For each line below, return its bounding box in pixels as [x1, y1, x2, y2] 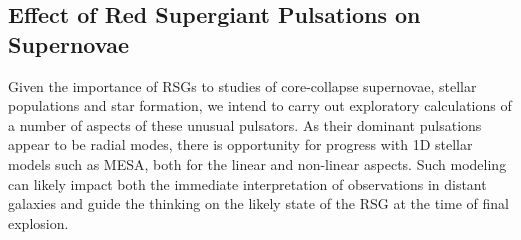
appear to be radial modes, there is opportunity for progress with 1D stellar [8, 134, 473, 155]
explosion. [8, 212, 69, 233]
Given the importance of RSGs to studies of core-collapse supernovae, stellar [8, 75, 477, 96]
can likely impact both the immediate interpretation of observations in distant [8, 173, 487, 194]
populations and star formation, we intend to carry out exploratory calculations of [8, 95, 512, 116]
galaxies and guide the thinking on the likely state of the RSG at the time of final [8, 193, 509, 214]
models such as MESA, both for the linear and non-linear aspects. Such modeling [8, 153, 507, 174]
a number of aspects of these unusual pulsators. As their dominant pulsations [8, 114, 482, 135]
